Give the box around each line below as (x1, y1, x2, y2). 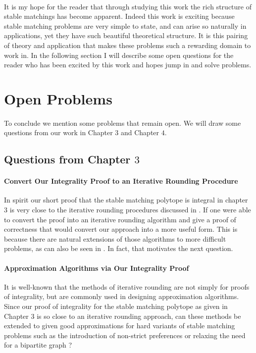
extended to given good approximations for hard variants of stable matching (4, 320, 235, 331)
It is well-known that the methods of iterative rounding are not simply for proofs (4, 281, 250, 292)
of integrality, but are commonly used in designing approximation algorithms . (4, 291, 239, 302)
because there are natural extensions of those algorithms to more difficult (4, 233, 226, 244)
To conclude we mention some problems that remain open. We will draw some (4, 117, 241, 128)
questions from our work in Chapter (4, 127, 113, 138)
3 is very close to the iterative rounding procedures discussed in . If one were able (4, 204, 251, 215)
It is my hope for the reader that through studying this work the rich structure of (4, 1, 252, 11)
